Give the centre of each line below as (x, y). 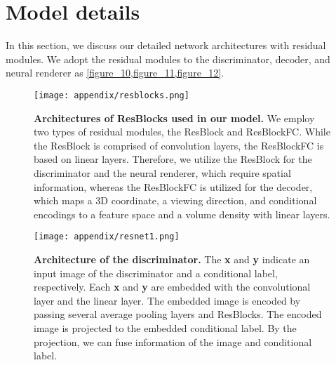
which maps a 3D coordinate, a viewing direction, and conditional (175, 200)
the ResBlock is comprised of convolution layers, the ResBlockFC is (179, 145)
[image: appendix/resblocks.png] (112, 95)
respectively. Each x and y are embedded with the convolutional (172, 287)
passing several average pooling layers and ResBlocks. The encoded (178, 314)
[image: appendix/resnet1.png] (107, 237)
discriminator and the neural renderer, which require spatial (162, 172)
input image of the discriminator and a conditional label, (156, 273)
